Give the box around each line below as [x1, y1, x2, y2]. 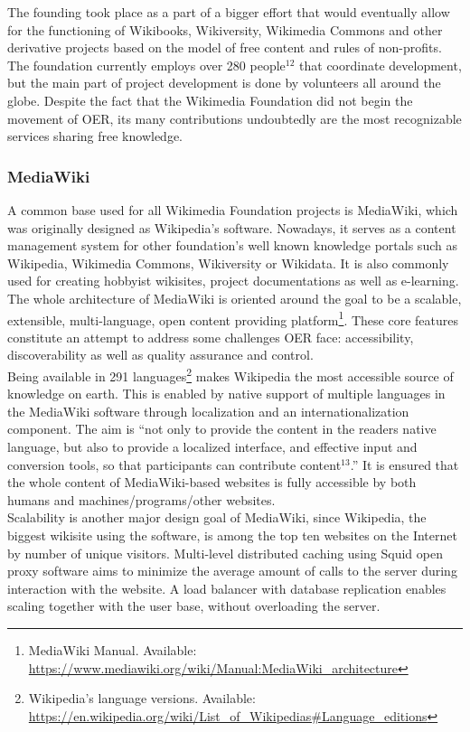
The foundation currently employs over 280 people [7, 55, 286, 74]
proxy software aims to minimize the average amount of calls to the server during [7, 561, 457, 580]
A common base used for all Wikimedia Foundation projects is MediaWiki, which [7, 200, 458, 219]
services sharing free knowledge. [7, 127, 183, 145]
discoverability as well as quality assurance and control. [7, 345, 314, 364]
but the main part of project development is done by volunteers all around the [7, 73, 441, 92]
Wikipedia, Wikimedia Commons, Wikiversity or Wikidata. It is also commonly [7, 253, 449, 272]
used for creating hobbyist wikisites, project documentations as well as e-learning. [7, 271, 459, 290]
